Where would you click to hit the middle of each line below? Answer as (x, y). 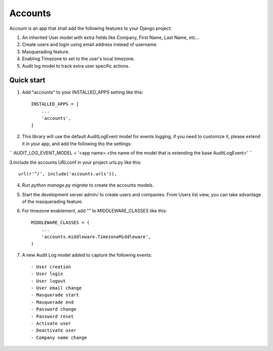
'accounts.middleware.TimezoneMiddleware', (96, 237)
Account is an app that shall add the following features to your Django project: (90, 28)
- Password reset (52, 316)
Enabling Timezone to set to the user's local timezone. (78, 59)
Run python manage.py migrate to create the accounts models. (88, 185)
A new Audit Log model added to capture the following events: (87, 255)
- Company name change (59, 337)
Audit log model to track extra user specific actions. (76, 66)
